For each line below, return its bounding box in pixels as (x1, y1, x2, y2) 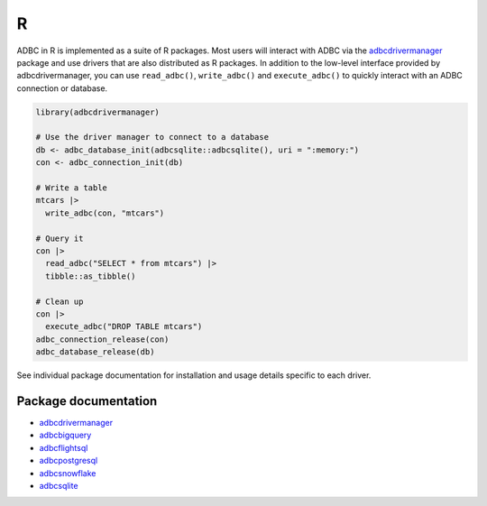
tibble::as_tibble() (45, 271, 136, 281)
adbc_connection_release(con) (35, 334, 170, 345)
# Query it (35, 233, 84, 244)
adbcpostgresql (39, 455, 98, 466)
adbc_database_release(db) (35, 347, 155, 357)
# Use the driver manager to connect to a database (35, 132, 270, 143)
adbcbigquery (39, 429, 92, 441)
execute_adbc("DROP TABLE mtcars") (45, 321, 203, 332)
